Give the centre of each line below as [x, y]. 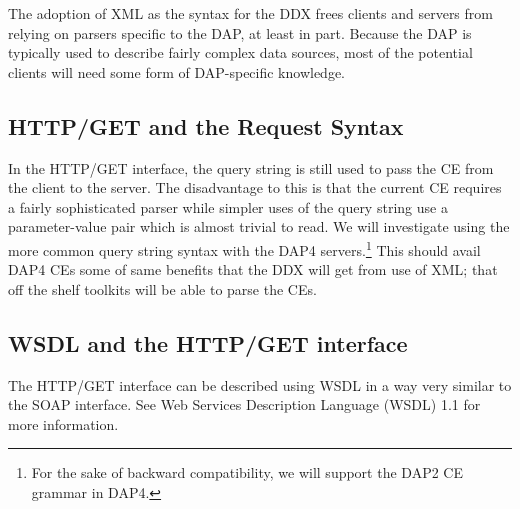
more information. [63, 423]
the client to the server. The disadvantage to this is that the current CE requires [255, 187]
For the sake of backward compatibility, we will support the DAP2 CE [247, 472]
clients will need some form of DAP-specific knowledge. [177, 71]
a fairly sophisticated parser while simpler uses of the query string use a [228, 206]
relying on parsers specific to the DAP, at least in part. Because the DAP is [240, 32]
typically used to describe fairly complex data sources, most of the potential [240, 52]
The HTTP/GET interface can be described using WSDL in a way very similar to [260, 384]
